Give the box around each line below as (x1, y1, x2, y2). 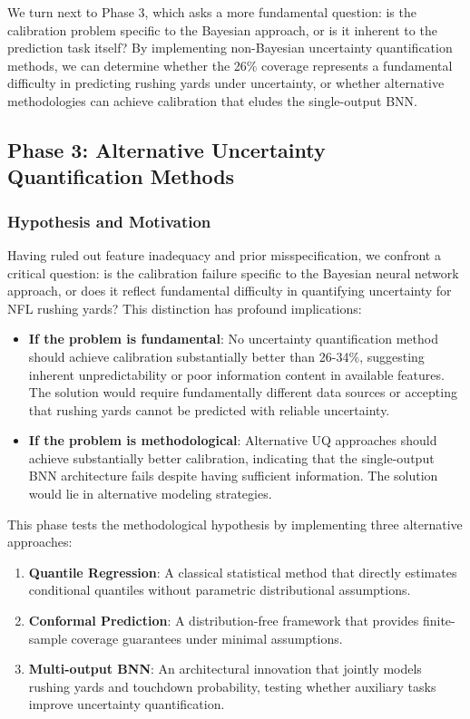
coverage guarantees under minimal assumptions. (71, 628, 343, 647)
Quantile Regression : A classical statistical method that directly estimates (28, 562, 457, 581)
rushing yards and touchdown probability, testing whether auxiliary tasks (28, 676, 436, 695)
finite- (422, 611, 455, 630)
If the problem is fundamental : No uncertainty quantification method (28, 329, 438, 348)
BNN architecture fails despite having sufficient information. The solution (28, 466, 438, 485)
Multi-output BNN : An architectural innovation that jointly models (28, 659, 422, 678)
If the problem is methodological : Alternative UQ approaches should (28, 431, 437, 450)
